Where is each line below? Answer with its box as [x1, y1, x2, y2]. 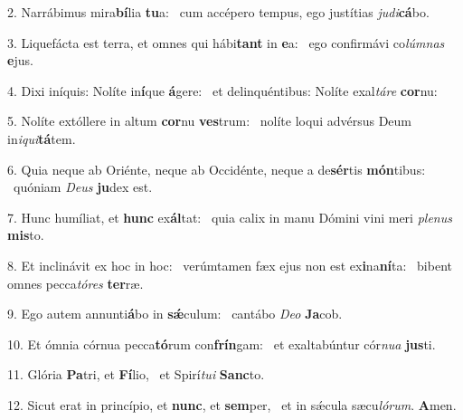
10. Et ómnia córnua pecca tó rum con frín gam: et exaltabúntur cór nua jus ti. [7, 334, 436, 353]
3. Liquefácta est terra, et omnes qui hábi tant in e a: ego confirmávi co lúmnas [7, 33, 445, 52]
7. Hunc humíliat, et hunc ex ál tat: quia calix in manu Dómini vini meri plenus [7, 207, 452, 226]
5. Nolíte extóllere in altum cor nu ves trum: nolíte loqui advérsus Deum [7, 111, 412, 130]
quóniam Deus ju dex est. [13, 177, 153, 196]
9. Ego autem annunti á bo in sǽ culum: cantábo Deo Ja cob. [7, 304, 343, 323]
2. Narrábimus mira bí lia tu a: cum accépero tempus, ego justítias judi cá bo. [7, 3, 430, 21]
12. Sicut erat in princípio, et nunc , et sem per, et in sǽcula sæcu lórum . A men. [7, 395, 457, 414]
